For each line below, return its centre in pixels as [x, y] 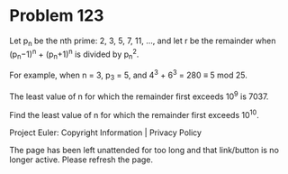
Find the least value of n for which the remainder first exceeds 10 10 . [134, 114]
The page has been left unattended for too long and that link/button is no [144, 150]
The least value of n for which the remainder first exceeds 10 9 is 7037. [139, 96]
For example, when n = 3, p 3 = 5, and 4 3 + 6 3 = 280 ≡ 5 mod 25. [128, 75]
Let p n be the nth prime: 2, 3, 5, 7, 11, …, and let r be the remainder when [143, 41]
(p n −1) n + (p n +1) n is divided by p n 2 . [74, 54]
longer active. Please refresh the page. [81, 160]
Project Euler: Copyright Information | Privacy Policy [106, 133]
